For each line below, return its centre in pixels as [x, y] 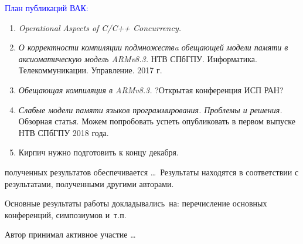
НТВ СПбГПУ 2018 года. [64, 132]
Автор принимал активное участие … [70, 234]
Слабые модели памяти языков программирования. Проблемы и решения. [150, 109]
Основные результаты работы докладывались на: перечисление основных [136, 203]
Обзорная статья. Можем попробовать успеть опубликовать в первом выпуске [157, 121]
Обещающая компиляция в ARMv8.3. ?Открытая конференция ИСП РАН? [151, 89]
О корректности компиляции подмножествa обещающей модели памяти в [153, 47]
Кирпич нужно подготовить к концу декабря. [98, 152]
